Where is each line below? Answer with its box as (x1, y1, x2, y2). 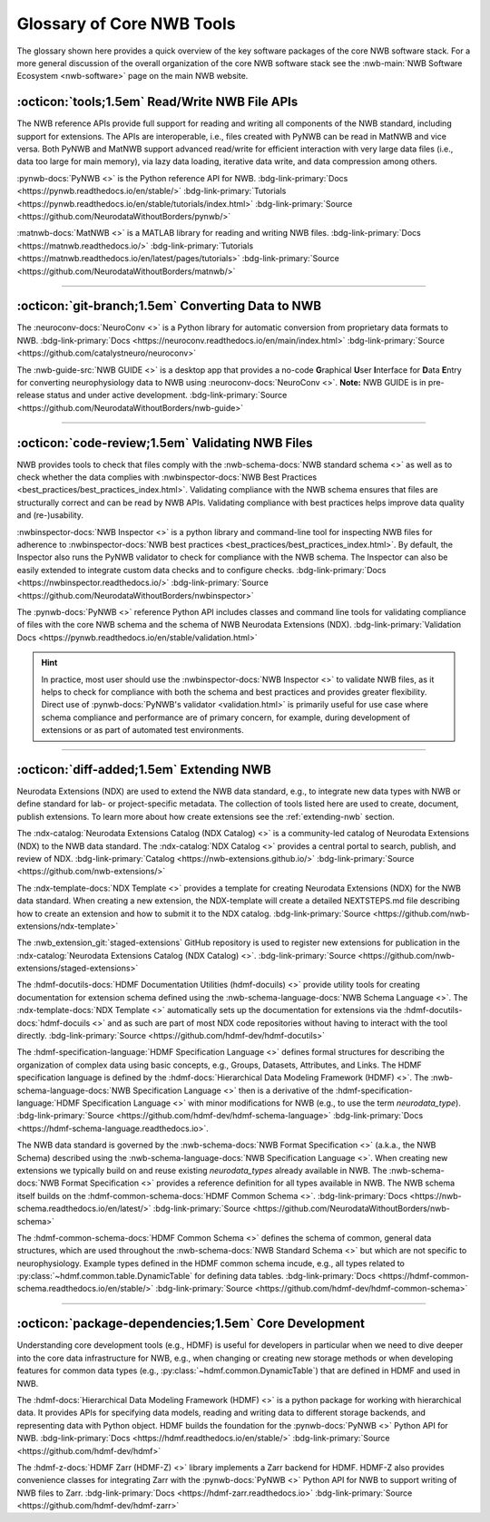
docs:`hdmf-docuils (16, 1017, 91, 1029)
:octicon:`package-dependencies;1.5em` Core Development (16, 1316, 366, 1332)
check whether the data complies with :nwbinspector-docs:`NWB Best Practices (16, 472, 318, 483)
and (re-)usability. (16, 510, 83, 521)
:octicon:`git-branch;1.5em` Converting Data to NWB (16, 298, 322, 314)
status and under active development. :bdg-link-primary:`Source (46, 390, 288, 401)
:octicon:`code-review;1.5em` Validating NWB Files (16, 435, 313, 451)
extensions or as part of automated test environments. (41, 725, 244, 736)
